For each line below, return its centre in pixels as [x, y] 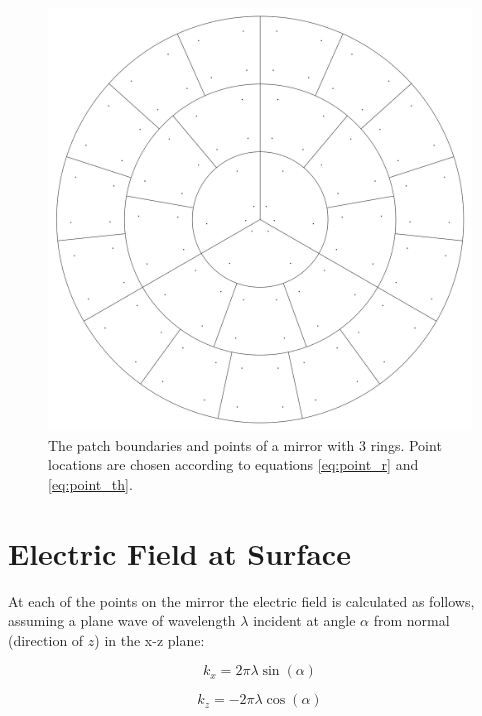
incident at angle [304, 620]
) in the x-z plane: [149, 639]
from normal [411, 620]
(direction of [46, 639]
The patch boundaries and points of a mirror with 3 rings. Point [245, 444]
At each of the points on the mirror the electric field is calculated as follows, [241, 600]
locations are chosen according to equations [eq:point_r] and [233, 464]
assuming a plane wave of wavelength [122, 620]
